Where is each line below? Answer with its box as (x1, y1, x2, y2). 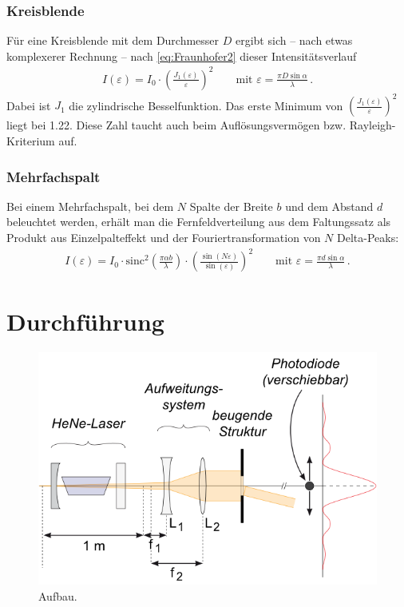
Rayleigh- (349, 117, 396, 133)
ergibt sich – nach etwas (235, 32, 353, 49)
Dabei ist (6, 97, 51, 113)
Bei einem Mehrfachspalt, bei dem (6, 197, 174, 214)
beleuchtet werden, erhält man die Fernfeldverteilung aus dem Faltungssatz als (6, 213, 391, 230)
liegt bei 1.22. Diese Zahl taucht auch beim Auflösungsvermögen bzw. (6, 117, 347, 133)
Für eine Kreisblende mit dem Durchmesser (6, 32, 220, 49)
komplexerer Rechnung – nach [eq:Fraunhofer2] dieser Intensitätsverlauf (6, 47, 357, 64)
